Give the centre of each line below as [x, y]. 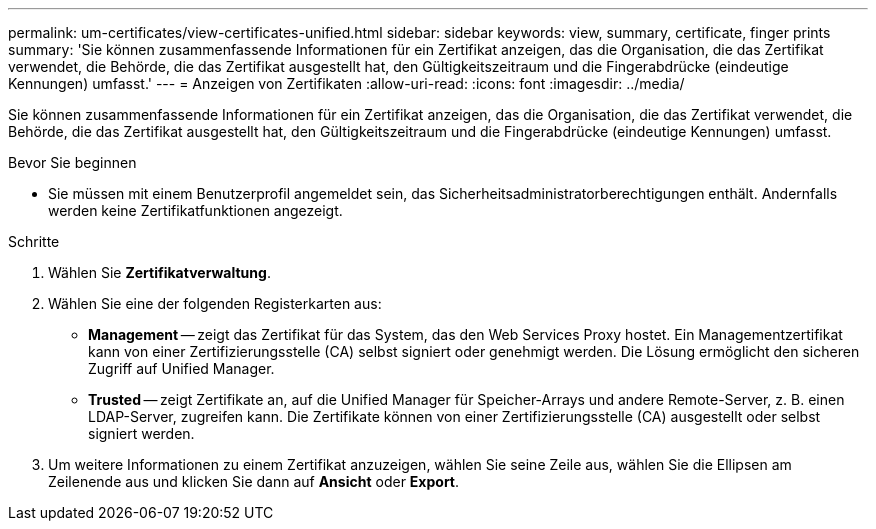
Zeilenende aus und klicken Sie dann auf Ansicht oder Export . [254, 481]
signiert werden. [141, 433]
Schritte [34, 241]
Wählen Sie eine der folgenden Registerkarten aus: [215, 303]
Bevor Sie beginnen [72, 162]
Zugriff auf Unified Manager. [181, 368]
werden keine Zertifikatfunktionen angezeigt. [195, 210]
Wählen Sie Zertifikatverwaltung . [159, 272]
